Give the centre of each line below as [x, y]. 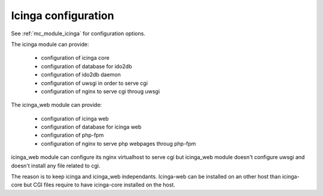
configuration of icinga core [75, 58]
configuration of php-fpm [72, 135]
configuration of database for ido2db [86, 66]
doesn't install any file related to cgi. [56, 166]
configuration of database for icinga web [91, 127]
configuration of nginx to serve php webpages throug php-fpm [118, 143]
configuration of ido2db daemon [81, 75]
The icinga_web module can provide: [57, 105]
